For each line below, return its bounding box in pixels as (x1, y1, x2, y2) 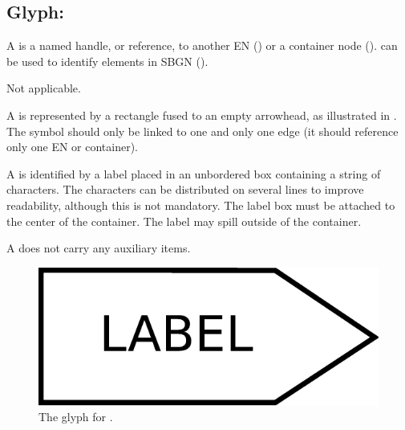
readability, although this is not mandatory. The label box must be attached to (6, 196, 395, 213)
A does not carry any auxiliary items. (6, 240, 191, 256)
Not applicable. (6, 80, 81, 96)
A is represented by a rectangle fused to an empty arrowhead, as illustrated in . (6, 106, 397, 123)
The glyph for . (38, 408, 113, 425)
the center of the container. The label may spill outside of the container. (6, 212, 362, 229)
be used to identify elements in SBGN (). (6, 52, 209, 69)
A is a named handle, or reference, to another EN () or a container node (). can (6, 37, 398, 54)
